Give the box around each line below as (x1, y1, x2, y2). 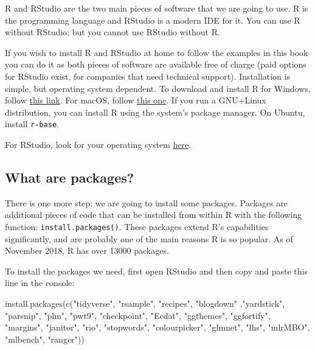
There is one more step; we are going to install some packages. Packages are (5, 196, 288, 209)
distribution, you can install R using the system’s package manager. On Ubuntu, (5, 105, 305, 118)
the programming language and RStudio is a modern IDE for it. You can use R (5, 13, 300, 26)
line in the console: (5, 276, 75, 289)
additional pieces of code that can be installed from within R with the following (5, 208, 302, 221)
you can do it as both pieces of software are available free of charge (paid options (5, 58, 306, 71)
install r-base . (5, 117, 59, 130)
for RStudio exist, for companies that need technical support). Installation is (5, 69, 290, 82)
